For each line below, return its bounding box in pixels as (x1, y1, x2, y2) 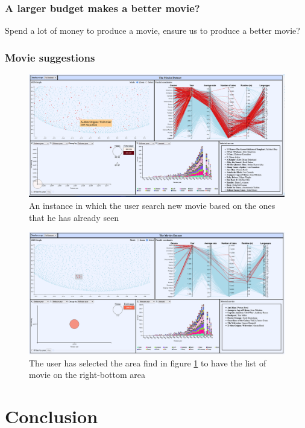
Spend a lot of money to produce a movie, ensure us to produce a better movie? (5, 24, 300, 37)
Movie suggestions (5, 50, 95, 65)
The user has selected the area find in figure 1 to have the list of (29, 356, 266, 369)
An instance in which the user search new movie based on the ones (29, 199, 275, 211)
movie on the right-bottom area (29, 368, 145, 381)
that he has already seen (29, 211, 119, 223)
